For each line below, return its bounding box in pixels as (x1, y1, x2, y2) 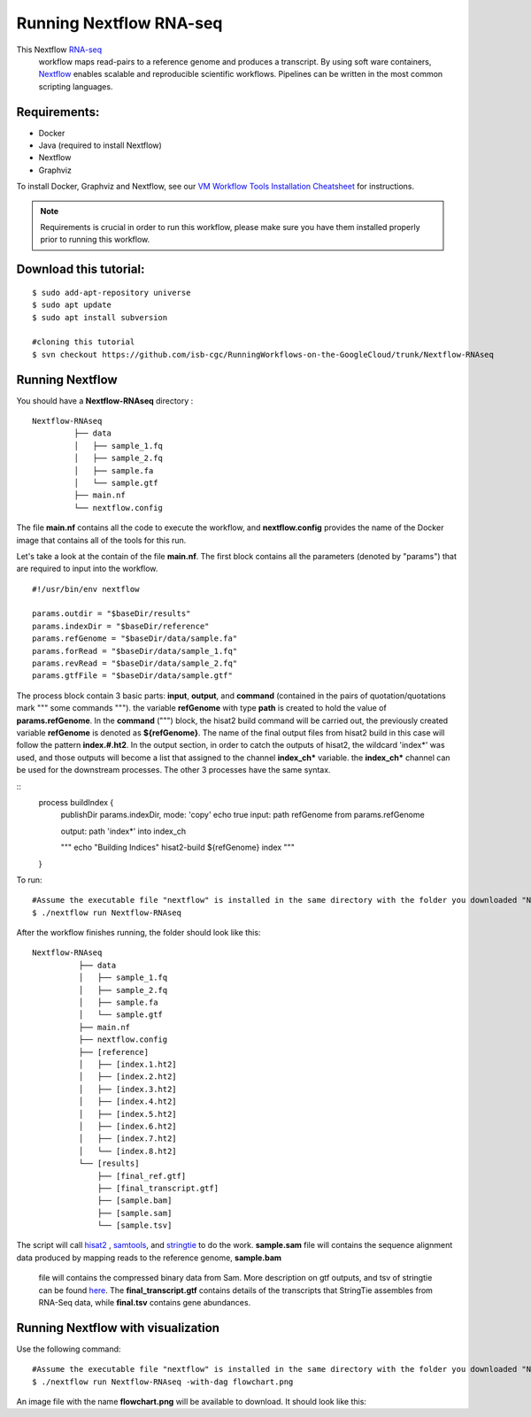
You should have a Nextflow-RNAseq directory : (16, 395, 194, 406)
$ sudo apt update (32, 300, 112, 310)
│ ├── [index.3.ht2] (78, 1084, 177, 1094)
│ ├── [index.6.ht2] (78, 1121, 177, 1131)
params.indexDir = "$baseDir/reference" (32, 620, 210, 631)
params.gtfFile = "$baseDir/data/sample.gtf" (32, 671, 234, 681)
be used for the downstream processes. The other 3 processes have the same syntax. (16, 765, 331, 775)
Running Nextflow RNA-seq (16, 13, 223, 33)
